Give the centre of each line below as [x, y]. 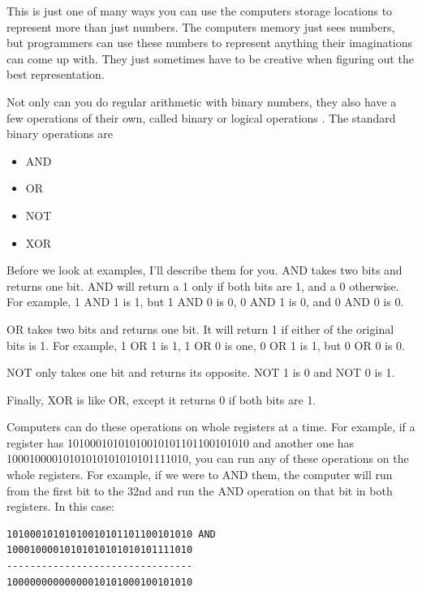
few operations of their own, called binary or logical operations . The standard [201, 117]
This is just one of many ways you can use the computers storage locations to [200, 11]
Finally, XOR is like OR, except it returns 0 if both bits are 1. [161, 399]
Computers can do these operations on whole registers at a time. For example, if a [211, 427]
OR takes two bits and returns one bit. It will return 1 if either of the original [200, 328]
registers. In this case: [60, 506]
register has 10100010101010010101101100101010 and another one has [181, 442]
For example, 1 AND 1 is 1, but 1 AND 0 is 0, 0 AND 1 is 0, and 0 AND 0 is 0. [205, 302]
